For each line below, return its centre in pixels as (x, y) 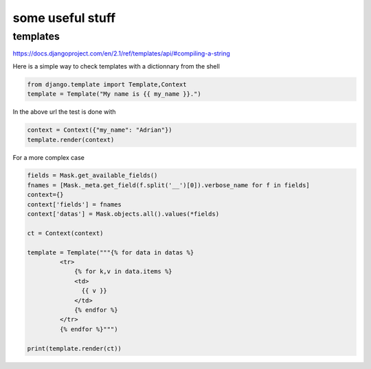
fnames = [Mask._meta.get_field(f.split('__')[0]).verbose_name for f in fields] (169, 185)
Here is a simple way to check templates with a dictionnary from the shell (116, 66)
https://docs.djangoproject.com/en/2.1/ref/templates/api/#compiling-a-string (121, 53)
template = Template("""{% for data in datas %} (111, 252)
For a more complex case (49, 157)
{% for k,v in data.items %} (123, 272)
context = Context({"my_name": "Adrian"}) (100, 130)
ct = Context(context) (65, 233)
